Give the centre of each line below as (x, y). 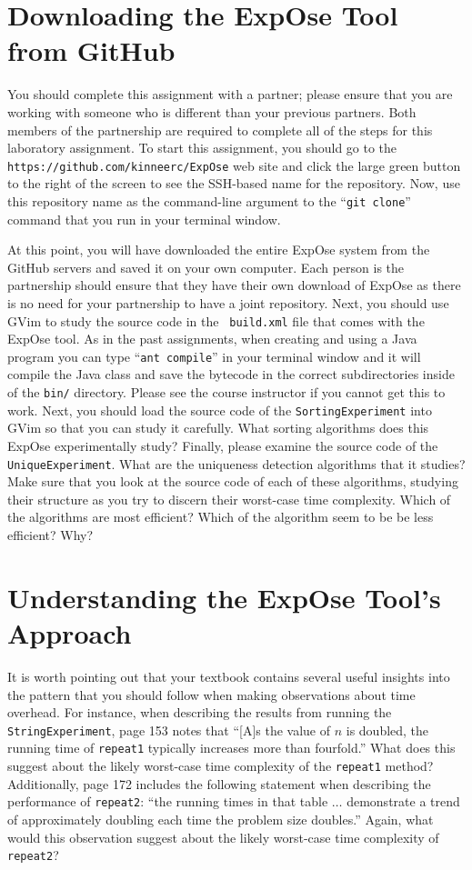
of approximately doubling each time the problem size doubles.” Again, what (221, 819)
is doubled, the (387, 730)
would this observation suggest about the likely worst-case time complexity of (223, 837)
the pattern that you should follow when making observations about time (211, 694)
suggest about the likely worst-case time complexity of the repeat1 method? (221, 766)
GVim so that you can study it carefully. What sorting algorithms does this (218, 428)
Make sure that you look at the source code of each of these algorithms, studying (233, 481)
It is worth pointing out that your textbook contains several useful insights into (229, 676)
